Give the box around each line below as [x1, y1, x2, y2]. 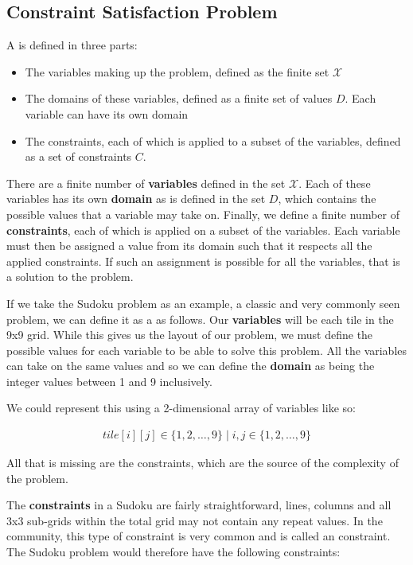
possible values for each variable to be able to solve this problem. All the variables [6, 341, 407, 358]
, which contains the [278, 190, 376, 207]
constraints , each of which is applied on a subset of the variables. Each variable [6, 221, 400, 238]
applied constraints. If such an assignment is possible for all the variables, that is [6, 252, 400, 269]
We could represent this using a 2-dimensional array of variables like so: [6, 399, 356, 416]
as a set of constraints [25, 148, 132, 165]
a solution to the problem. [6, 268, 134, 285]
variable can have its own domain [25, 105, 189, 122]
